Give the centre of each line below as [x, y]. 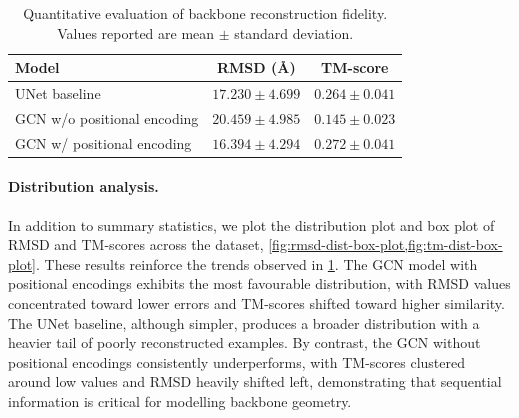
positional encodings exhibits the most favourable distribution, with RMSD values [259, 283]
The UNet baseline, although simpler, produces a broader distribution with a [244, 322]
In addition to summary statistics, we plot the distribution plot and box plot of [251, 224]
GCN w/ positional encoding [103, 142]
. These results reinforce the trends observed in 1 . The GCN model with [257, 263]
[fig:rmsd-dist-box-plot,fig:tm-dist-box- [385, 244]
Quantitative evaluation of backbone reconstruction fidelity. [205, 13]
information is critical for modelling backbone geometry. [180, 400]
